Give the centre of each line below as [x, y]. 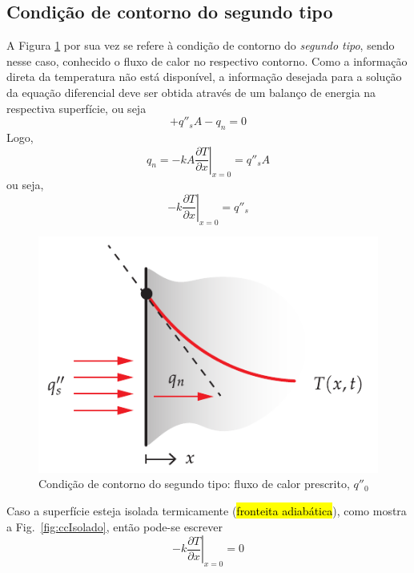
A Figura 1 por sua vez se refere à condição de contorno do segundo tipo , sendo [201, 45]
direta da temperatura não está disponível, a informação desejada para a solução [204, 77]
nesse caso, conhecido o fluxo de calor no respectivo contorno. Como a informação [207, 61]
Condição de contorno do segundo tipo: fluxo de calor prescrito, [194, 484]
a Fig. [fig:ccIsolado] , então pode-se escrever [115, 526]
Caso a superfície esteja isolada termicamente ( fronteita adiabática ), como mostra [207, 510]
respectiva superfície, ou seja [76, 108]
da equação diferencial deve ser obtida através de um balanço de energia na [191, 92]
